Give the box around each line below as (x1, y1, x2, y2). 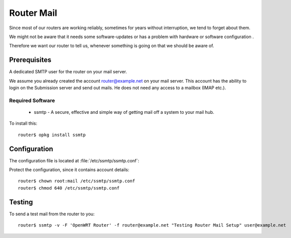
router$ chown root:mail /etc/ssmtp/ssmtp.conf (18, 178, 135, 184)
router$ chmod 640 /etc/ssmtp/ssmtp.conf (18, 185, 120, 190)
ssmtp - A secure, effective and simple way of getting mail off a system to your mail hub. (34, 109, 214, 115)
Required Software (9, 97, 55, 104)
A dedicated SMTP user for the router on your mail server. (9, 69, 127, 75)
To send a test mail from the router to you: (9, 211, 95, 217)
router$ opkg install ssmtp (18, 132, 86, 138)
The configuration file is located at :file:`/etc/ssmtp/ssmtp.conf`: (9, 157, 139, 163)
